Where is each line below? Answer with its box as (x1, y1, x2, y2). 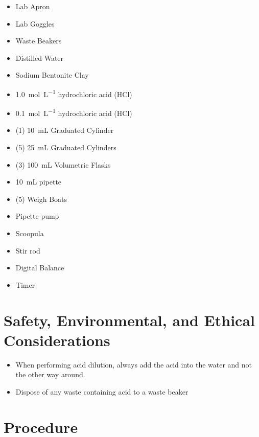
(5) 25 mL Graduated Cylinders (15, 142, 116, 153)
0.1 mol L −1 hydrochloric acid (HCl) (15, 106, 132, 118)
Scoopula (15, 228, 44, 239)
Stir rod (15, 245, 40, 256)
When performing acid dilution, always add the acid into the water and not (15, 359, 252, 370)
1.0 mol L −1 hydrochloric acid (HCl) (15, 87, 132, 99)
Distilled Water (15, 52, 64, 63)
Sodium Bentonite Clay (15, 70, 89, 80)
